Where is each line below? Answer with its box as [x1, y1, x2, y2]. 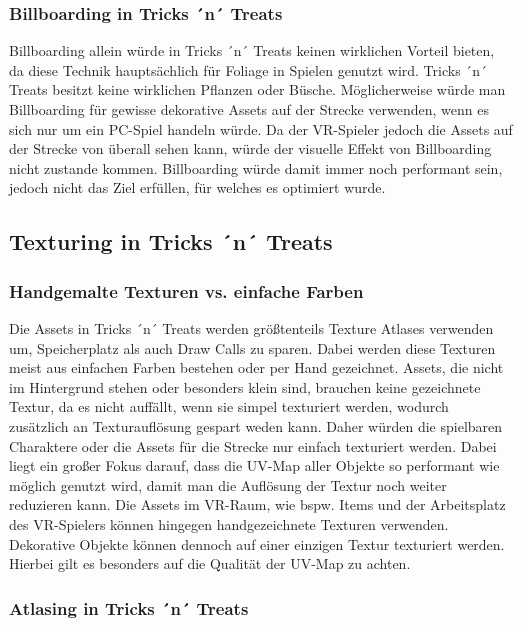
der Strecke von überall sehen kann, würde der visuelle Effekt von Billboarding [9, 138, 492, 159]
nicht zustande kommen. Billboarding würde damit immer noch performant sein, [9, 157, 503, 178]
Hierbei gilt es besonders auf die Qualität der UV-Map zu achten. [9, 553, 411, 574]
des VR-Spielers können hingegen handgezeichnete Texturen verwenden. [9, 513, 449, 534]
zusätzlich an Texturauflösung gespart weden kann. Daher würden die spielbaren [9, 415, 503, 436]
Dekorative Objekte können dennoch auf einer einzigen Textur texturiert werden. [9, 533, 505, 554]
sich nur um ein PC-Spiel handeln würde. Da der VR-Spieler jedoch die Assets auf [9, 118, 513, 139]
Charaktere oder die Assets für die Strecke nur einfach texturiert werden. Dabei [9, 435, 497, 456]
